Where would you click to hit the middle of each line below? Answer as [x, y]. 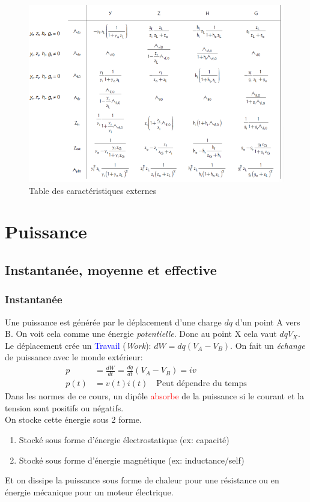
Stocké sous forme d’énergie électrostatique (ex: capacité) [124, 439]
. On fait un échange [268, 345]
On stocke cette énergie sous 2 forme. [73, 419]
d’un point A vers [268, 322]
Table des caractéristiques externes [93, 190]
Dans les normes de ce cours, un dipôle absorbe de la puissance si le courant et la [154, 396]
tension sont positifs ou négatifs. [64, 407]
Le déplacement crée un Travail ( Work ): [78, 345]
